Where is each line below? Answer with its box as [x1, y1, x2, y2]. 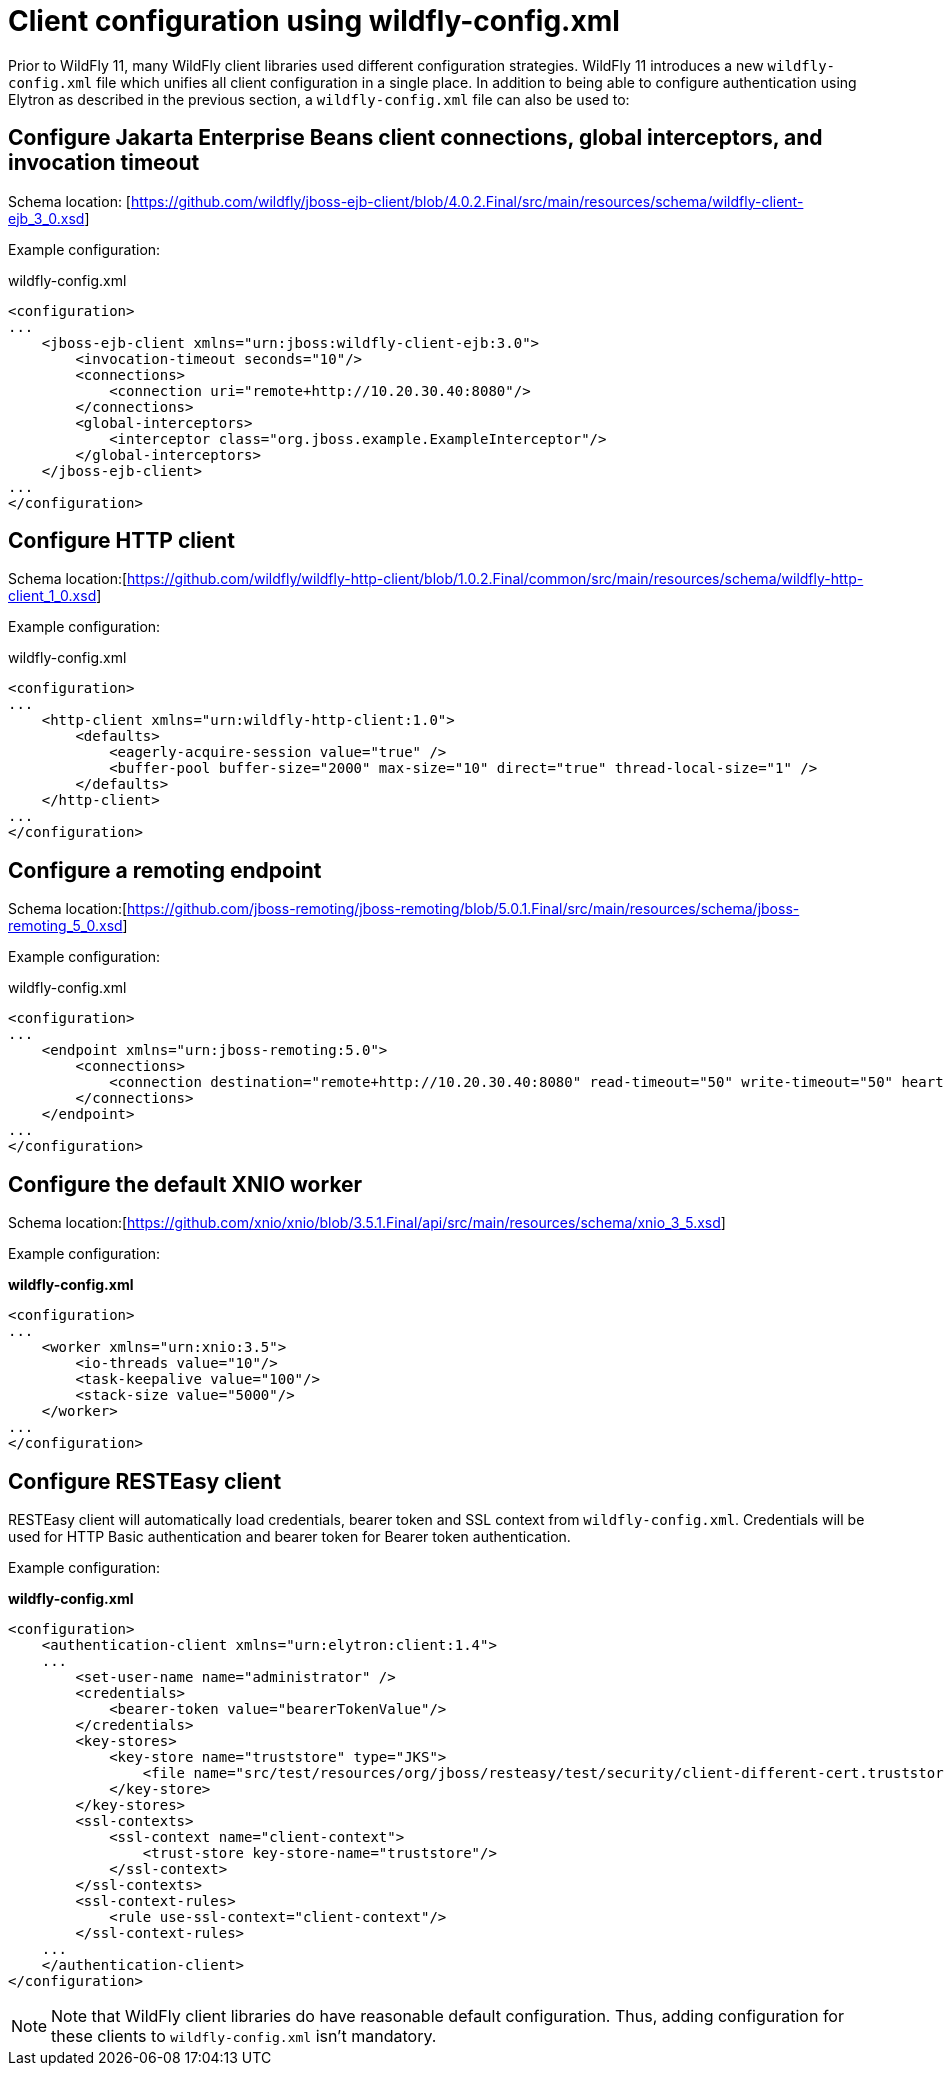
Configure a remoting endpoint [8, 857, 322, 883]
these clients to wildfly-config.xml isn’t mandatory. [51, 2025, 437, 2046]
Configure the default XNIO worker [8, 1171, 363, 1197]
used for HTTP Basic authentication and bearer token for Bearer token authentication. [8, 1527, 571, 1545]
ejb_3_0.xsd [8, 209, 85, 227]
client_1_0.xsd [8, 587, 97, 605]
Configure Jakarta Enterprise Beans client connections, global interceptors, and [8, 125, 823, 151]
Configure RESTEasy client [8, 1468, 282, 1494]
